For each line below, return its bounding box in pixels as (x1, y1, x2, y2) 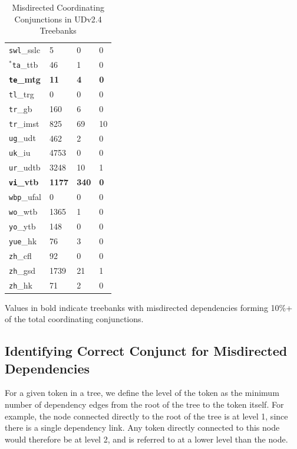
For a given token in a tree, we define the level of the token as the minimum (5, 386, 279, 399)
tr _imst (9, 117, 39, 129)
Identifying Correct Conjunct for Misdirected (5, 342, 288, 360)
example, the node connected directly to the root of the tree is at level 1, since (5, 409, 288, 422)
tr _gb (9, 102, 32, 114)
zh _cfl (9, 249, 32, 261)
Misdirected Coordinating (12, 1, 104, 13)
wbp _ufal (9, 191, 41, 203)
